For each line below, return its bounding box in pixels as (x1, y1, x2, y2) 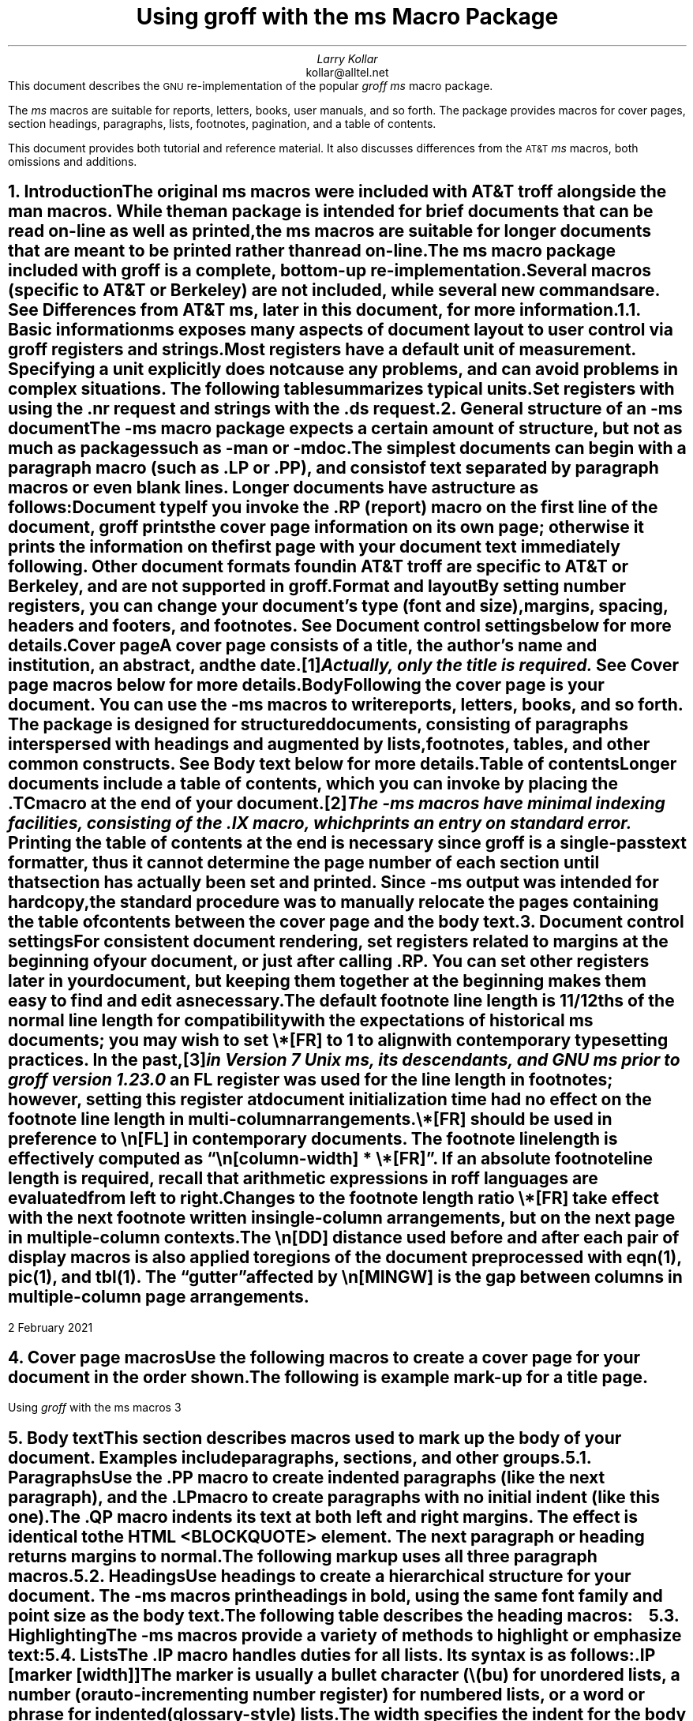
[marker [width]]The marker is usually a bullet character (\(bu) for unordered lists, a (8, 1664, 680, 1685)
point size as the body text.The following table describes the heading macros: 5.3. (8, 1605, 680, 1625)
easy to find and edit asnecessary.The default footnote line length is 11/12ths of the (8, 991, 675, 1011)
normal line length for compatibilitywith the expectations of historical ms (8, 1010, 594, 1031)
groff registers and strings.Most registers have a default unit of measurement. (8, 339, 636, 360)
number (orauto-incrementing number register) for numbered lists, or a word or (8, 1684, 645, 1704)
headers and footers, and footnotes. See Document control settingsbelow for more (8, 616, 672, 636)
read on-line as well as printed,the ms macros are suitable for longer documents (8, 221, 652, 242)
